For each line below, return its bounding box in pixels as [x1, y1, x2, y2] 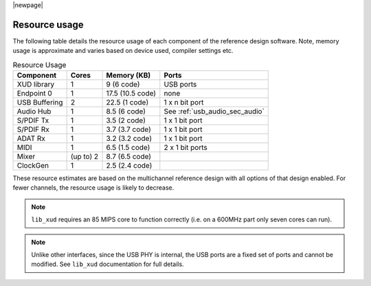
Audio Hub [16, 107, 52, 116]
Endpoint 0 [16, 89, 53, 98]
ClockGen [16, 161, 49, 170]
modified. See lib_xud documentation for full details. [31, 260, 185, 268]
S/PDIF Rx [16, 124, 49, 134]
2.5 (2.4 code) [106, 161, 153, 170]
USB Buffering [16, 98, 63, 107]
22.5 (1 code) [106, 98, 149, 107]
